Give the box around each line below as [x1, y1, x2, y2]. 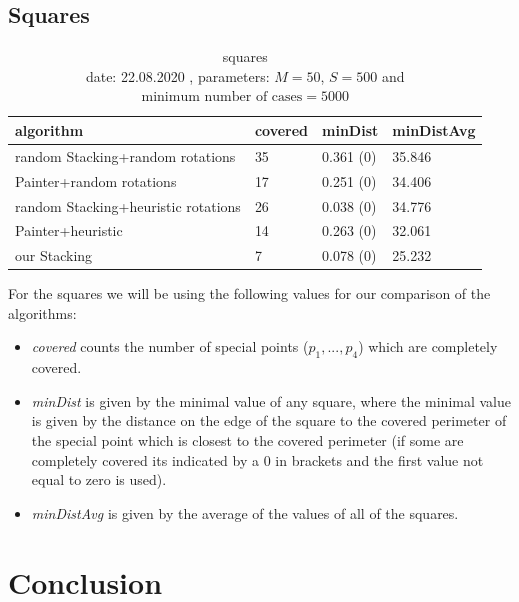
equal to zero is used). [31, 469, 167, 490]
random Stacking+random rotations [15, 145, 236, 166]
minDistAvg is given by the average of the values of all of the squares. [31, 502, 459, 523]
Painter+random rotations [15, 170, 177, 191]
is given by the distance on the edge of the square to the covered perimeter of [31, 410, 507, 431]
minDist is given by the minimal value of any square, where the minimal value [31, 390, 511, 411]
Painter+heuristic [15, 220, 123, 241]
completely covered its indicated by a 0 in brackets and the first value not [31, 449, 484, 470]
